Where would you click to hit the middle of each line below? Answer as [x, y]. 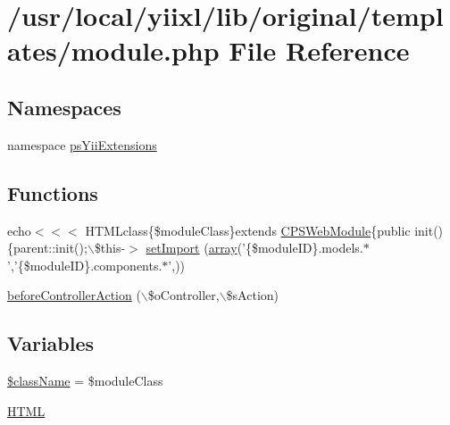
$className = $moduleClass [85, 381]
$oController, [183, 295]
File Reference [319, 50]
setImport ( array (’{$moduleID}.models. [254, 248]
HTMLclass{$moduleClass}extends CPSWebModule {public [248, 230]
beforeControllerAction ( [74, 295]
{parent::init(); [47, 248]
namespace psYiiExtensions [82, 144]
